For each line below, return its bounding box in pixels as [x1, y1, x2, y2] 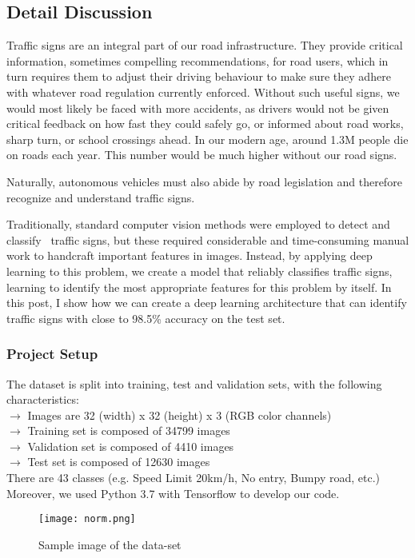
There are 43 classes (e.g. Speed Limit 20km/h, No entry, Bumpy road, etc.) [6, 469, 381, 486]
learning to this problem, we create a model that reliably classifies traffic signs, [6, 262, 393, 279]
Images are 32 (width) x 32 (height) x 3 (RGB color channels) [27, 406, 332, 423]
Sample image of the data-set [38, 536, 182, 552]
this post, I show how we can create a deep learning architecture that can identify [6, 294, 407, 311]
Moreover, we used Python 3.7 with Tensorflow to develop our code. [6, 484, 340, 501]
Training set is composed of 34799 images [27, 422, 230, 439]
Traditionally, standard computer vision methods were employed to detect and [6, 216, 390, 233]
